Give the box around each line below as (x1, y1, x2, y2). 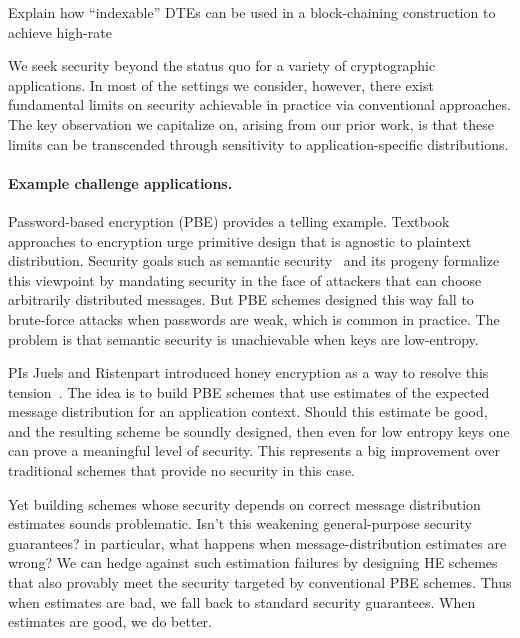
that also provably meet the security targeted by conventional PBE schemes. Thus (8, 572, 512, 593)
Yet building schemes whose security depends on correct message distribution (8, 493, 481, 514)
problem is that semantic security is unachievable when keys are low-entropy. (8, 328, 479, 349)
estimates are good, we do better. (8, 611, 212, 632)
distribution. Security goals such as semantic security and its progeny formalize (8, 250, 500, 271)
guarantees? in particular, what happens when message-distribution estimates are (8, 532, 507, 553)
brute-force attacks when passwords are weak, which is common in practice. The (8, 308, 500, 329)
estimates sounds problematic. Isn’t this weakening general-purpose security (8, 513, 472, 534)
